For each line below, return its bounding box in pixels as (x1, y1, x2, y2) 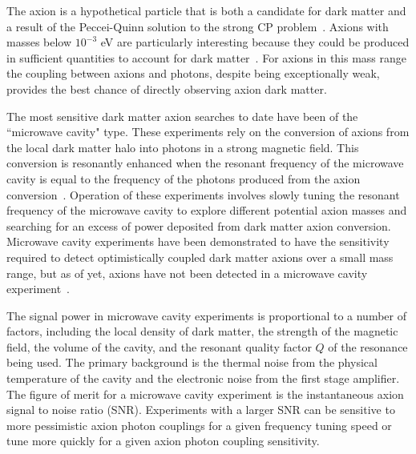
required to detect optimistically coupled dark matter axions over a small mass (6, 248, 394, 265)
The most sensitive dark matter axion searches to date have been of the (6, 107, 358, 124)
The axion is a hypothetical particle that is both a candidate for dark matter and (6, 2, 406, 18)
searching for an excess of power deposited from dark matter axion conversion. (6, 217, 391, 234)
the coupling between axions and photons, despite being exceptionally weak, (6, 65, 380, 82)
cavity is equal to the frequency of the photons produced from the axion (6, 170, 361, 187)
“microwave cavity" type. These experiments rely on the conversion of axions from (6, 123, 410, 140)
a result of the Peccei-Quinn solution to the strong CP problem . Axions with (6, 18, 389, 34)
